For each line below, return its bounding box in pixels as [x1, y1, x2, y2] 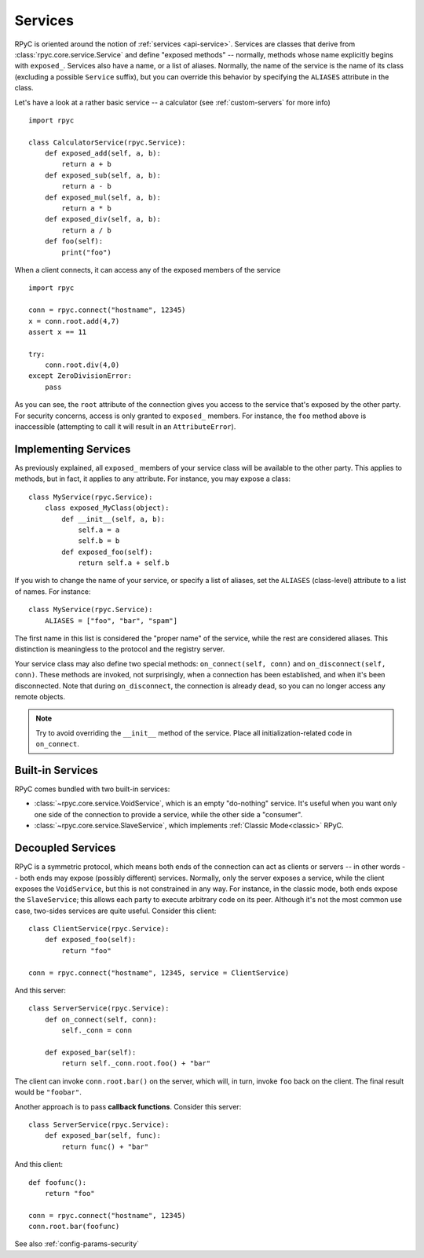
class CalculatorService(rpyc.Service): [28, 138, 186, 147]
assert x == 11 [28, 327, 87, 336]
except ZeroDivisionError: [28, 372, 133, 380]
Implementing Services [14, 442, 131, 456]
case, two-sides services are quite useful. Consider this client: [14, 906, 217, 915]
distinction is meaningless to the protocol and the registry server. [14, 644, 225, 654]
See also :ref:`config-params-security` [14, 1239, 140, 1249]
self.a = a [78, 525, 120, 534]
